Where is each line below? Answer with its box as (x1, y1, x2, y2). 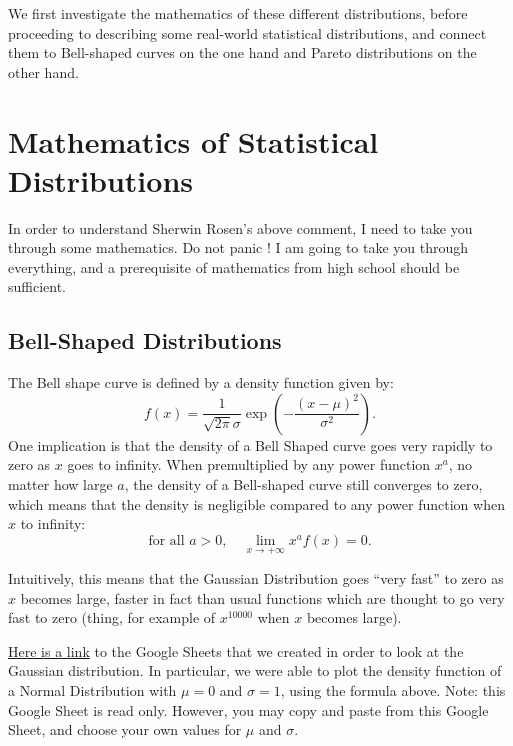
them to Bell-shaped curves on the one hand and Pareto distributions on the (8, 42, 477, 63)
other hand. (8, 61, 79, 82)
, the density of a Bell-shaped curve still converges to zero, (124, 474, 483, 495)
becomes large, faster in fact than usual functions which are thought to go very (20, 587, 505, 608)
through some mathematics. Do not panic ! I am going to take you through (8, 237, 469, 258)
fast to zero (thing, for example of (8, 607, 216, 628)
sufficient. (8, 276, 67, 297)
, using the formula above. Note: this (280, 680, 506, 701)
